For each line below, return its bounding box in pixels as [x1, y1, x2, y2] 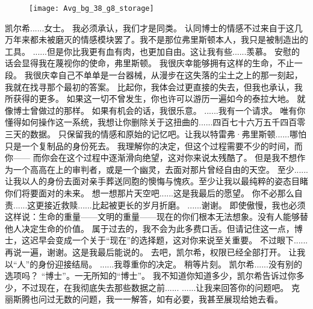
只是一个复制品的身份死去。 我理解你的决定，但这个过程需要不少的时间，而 [5, 139, 303, 152]
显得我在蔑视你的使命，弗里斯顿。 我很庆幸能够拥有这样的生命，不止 [21, 57, 294, 69]
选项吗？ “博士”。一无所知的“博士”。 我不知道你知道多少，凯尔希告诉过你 [5, 269, 296, 282]
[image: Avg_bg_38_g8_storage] [29, 4, 154, 13]
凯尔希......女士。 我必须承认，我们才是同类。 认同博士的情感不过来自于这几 [5, 21, 303, 34]
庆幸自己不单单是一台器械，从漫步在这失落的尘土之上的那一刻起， [41, 69, 303, 81]
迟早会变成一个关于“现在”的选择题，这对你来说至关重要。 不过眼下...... [29, 234, 308, 246]
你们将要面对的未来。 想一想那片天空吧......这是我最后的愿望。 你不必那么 [5, 186, 294, 199]
